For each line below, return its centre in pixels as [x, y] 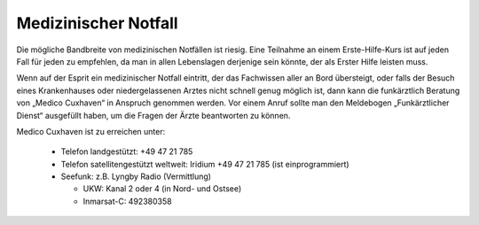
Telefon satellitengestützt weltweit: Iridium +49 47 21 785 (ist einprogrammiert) [205, 164]
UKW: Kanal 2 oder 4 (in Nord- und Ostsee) [162, 189]
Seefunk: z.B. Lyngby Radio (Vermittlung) [136, 176]
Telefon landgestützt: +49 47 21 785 [127, 151]
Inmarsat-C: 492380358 [127, 201]
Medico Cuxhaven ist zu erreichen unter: [91, 131]
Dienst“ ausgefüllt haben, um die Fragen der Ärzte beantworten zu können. [153, 115]
